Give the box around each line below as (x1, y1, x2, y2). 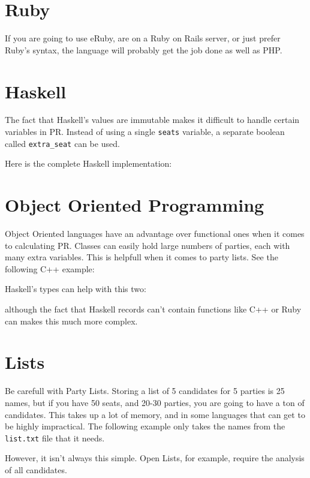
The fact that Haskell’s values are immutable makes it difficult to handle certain (5, 113, 300, 126)
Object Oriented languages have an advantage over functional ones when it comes (5, 227, 305, 240)
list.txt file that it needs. (5, 431, 105, 444)
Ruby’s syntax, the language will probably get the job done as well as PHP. (5, 43, 282, 56)
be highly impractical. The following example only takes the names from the (5, 420, 285, 432)
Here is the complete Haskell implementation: (5, 157, 172, 170)
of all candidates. (5, 463, 67, 476)
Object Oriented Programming (5, 193, 264, 217)
